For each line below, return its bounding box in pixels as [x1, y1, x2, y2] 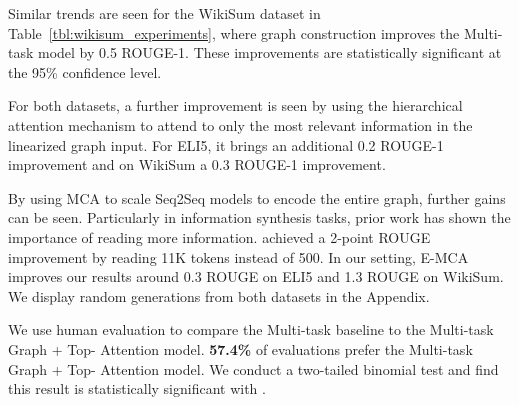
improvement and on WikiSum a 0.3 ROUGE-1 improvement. [8, 154, 386, 175]
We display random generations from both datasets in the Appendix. [8, 285, 430, 306]
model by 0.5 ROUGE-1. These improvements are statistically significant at [38, 42, 502, 63]
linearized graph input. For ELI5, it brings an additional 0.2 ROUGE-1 [8, 134, 444, 155]
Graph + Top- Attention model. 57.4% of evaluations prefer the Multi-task [8, 338, 473, 359]
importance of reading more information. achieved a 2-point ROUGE [8, 226, 431, 247]
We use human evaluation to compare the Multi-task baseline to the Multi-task [8, 319, 494, 340]
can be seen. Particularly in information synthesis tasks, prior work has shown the [8, 207, 511, 228]
